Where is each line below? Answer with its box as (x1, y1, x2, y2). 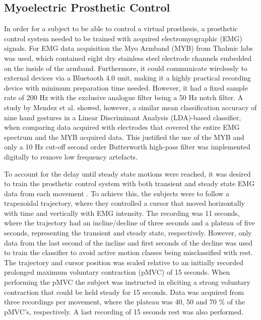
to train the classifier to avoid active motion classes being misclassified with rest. (4, 247, 253, 258)
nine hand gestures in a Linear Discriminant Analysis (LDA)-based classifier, (4, 112, 241, 122)
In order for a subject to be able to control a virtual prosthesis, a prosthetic (4, 23, 238, 34)
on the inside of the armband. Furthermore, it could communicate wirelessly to (4, 62, 247, 73)
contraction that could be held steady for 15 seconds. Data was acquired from (4, 286, 244, 297)
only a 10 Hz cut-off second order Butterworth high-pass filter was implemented (4, 141, 250, 152)
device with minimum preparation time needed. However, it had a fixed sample (4, 82, 248, 93)
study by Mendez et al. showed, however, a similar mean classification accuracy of (4, 102, 257, 112)
